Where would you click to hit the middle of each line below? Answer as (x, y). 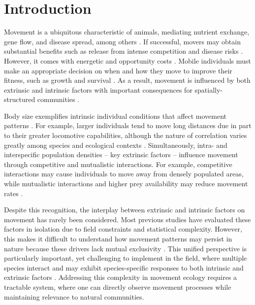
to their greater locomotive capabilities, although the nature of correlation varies (126, 135)
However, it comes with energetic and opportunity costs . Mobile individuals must (127, 60)
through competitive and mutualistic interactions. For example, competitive (118, 164)
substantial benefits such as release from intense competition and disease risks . (124, 51)
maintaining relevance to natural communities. (74, 296)
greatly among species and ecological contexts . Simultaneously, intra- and (116, 145)
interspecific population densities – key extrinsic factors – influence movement (121, 154)
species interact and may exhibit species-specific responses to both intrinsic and (124, 267)
